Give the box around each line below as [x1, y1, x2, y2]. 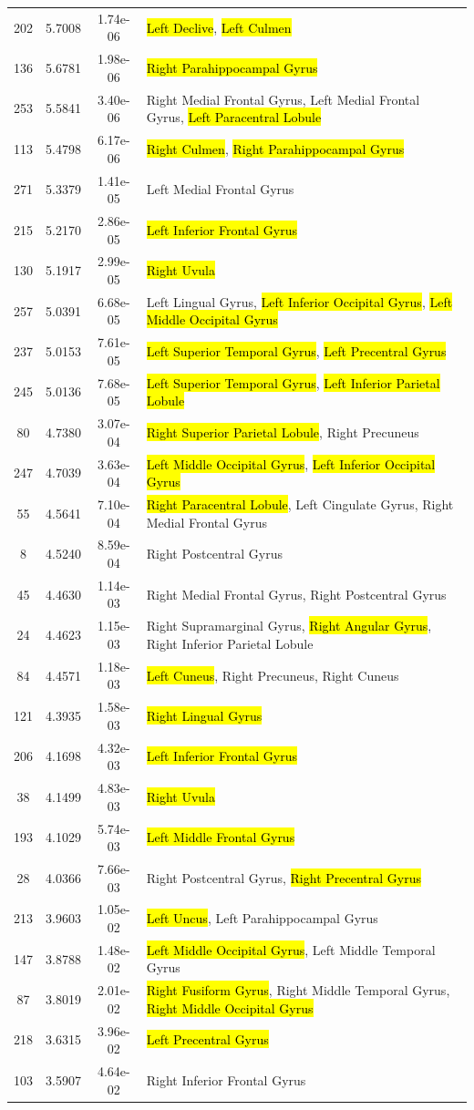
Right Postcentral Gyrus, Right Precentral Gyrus [146, 868, 421, 887]
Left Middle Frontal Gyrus [146, 827, 295, 847]
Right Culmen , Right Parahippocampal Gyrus [146, 139, 405, 158]
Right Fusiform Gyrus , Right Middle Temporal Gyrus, [146, 981, 450, 1000]
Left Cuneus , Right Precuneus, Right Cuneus [146, 665, 399, 684]
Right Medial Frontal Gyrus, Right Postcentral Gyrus [146, 584, 447, 603]
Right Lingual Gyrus [146, 705, 263, 725]
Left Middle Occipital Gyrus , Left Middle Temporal [146, 940, 436, 959]
